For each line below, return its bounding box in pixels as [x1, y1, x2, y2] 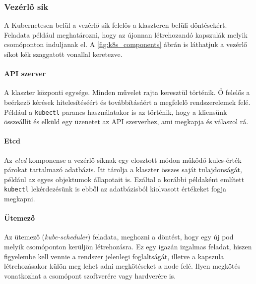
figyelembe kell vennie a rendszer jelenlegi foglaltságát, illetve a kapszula [4, 251, 224, 261]
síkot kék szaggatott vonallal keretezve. [4, 49, 123, 59]
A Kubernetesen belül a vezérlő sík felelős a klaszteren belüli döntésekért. [4, 20, 227, 30]
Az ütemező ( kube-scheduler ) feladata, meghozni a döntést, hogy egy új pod [4, 232, 234, 242]
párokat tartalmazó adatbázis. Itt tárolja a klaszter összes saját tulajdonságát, [4, 164, 242, 175]
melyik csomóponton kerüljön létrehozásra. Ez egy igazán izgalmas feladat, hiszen [4, 241, 252, 252]
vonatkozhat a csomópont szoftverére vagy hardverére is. [4, 270, 176, 281]
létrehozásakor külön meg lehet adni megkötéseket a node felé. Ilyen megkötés [4, 261, 241, 271]
